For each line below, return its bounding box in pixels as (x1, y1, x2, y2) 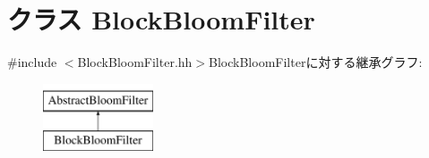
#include (7, 53, 57, 71)
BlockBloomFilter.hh (77, 53, 193, 71)
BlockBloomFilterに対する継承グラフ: (209, 53, 423, 71)
